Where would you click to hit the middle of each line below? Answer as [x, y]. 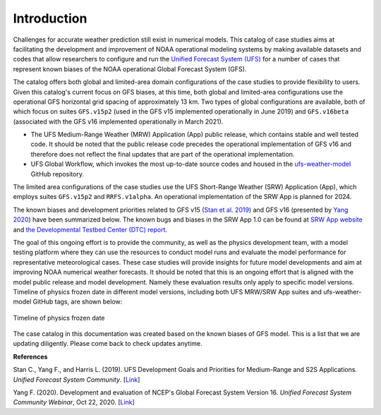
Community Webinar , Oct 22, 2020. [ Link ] [74, 402]
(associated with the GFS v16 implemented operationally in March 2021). [118, 121]
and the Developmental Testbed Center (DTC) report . [90, 229]
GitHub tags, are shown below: [78, 302]
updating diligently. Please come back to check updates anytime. [108, 344]
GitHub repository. [58, 174]
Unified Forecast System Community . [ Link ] [77, 379]
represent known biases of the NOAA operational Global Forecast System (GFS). [130, 69]
